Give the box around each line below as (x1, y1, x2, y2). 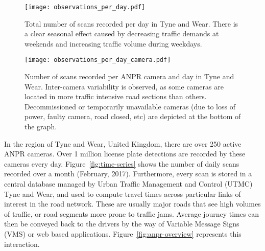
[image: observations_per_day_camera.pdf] (25, 56, 171, 64)
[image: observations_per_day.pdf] (25, 4, 146, 11)
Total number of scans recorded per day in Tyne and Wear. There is (25, 18, 238, 29)
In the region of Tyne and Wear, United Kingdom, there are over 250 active (4, 138, 242, 149)
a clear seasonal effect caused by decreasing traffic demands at (25, 28, 219, 39)
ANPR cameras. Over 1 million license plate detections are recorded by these (4, 148, 246, 159)
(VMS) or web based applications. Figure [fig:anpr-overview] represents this (4, 229, 242, 239)
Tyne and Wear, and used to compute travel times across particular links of (4, 188, 241, 199)
